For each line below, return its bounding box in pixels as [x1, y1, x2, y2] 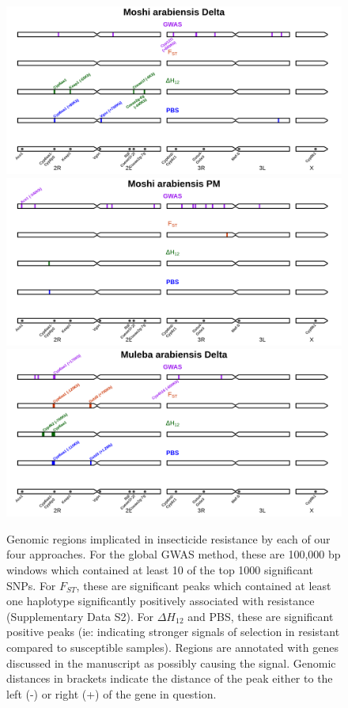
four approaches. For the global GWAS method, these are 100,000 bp [6, 546, 341, 562]
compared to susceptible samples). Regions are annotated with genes [6, 638, 339, 655]
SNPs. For [6, 577, 56, 593]
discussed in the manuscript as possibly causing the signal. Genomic [6, 654, 336, 671]
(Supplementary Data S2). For [6, 608, 154, 624]
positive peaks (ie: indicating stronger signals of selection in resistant [6, 623, 340, 640]
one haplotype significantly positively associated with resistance [6, 593, 315, 609]
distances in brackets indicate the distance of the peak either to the [6, 670, 333, 687]
